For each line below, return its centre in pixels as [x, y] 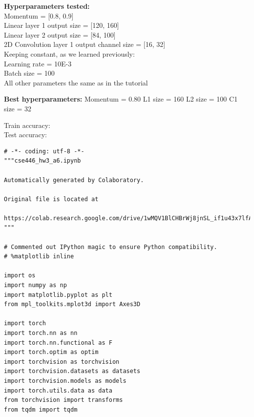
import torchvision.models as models [65, 381]
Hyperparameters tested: [47, 6]
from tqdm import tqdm [41, 409]
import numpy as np [35, 285]
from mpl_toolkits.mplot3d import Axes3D [72, 304]
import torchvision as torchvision [62, 362]
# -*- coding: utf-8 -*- [44, 151]
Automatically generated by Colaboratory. [74, 180]
